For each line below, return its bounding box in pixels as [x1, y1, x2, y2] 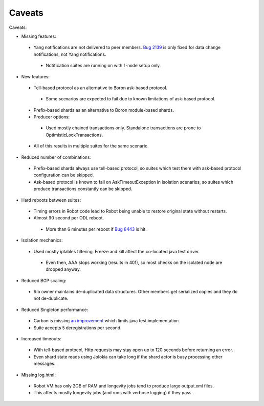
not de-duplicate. [33, 295, 68, 301]
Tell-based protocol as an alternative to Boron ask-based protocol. [33, 85, 168, 91]
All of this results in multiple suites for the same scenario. [33, 143, 149, 149]
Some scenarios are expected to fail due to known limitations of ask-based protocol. [45, 96, 216, 102]
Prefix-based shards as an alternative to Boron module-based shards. [33, 107, 174, 113]
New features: [21, 73, 50, 79]
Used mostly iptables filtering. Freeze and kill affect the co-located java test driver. [33, 248, 200, 254]
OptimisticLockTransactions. [45, 132, 103, 138]
